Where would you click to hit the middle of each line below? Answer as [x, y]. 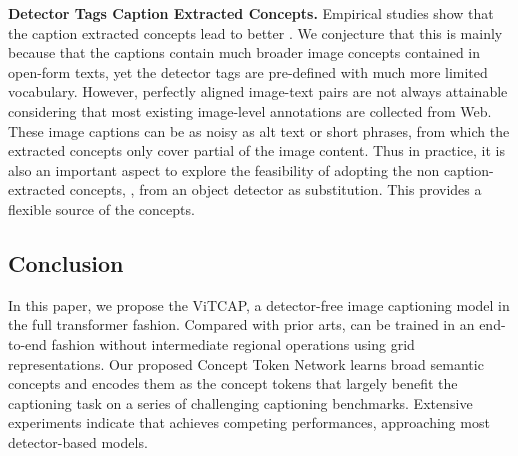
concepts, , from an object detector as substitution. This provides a [275, 189]
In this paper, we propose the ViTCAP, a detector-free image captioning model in [259, 304]
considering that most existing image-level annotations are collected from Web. [250, 110]
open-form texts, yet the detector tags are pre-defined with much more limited [248, 71]
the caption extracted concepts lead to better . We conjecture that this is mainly [255, 32]
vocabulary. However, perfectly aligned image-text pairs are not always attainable [258, 91]
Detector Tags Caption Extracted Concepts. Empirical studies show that [251, 13]
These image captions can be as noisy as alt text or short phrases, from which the [259, 130]
